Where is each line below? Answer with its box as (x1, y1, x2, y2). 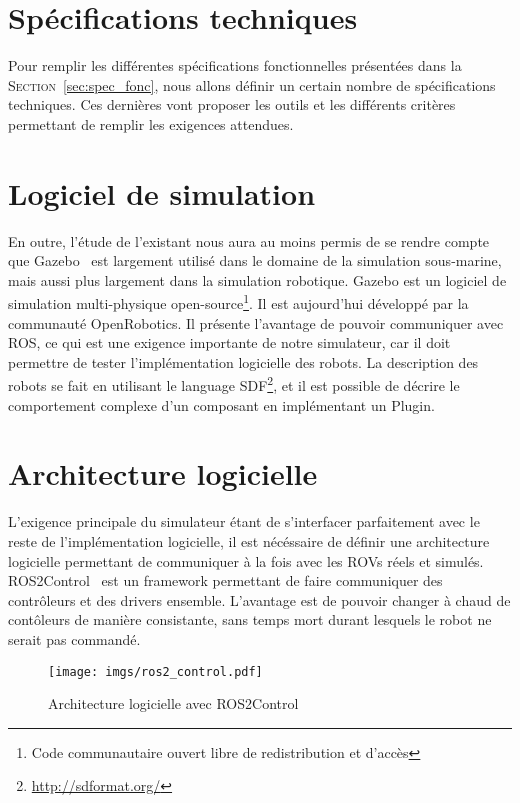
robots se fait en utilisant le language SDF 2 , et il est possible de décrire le (8, 372, 460, 396)
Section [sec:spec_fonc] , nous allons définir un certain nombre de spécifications (8, 74, 496, 95)
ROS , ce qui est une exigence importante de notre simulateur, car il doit (8, 332, 451, 353)
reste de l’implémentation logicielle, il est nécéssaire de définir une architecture (8, 531, 490, 551)
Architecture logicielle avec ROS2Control (48, 693, 299, 714)
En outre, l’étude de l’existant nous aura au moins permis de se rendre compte (8, 230, 490, 251)
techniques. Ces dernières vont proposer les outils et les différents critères (8, 94, 456, 115)
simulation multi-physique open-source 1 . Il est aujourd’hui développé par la (8, 290, 469, 314)
